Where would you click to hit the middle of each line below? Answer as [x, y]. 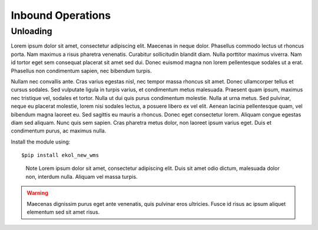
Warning [37, 193]
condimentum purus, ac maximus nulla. [59, 131]
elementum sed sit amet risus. [63, 212]
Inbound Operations [61, 15]
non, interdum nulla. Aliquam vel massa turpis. [82, 176]
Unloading [32, 31]
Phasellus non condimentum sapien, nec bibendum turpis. [82, 71]
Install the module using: [41, 142]
